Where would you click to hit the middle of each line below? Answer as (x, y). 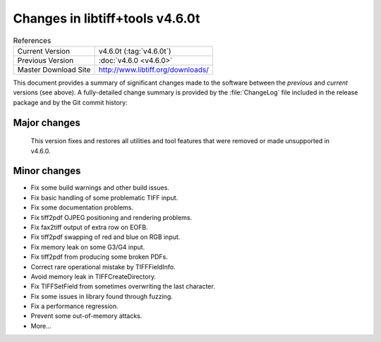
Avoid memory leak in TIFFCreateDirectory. (93, 276)
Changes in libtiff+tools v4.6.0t (107, 18)
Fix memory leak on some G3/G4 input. (88, 247)
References (32, 40)
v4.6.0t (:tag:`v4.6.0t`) (135, 51)
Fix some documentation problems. (82, 207)
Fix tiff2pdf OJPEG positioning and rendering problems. (111, 217)
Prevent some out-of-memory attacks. (86, 316)
